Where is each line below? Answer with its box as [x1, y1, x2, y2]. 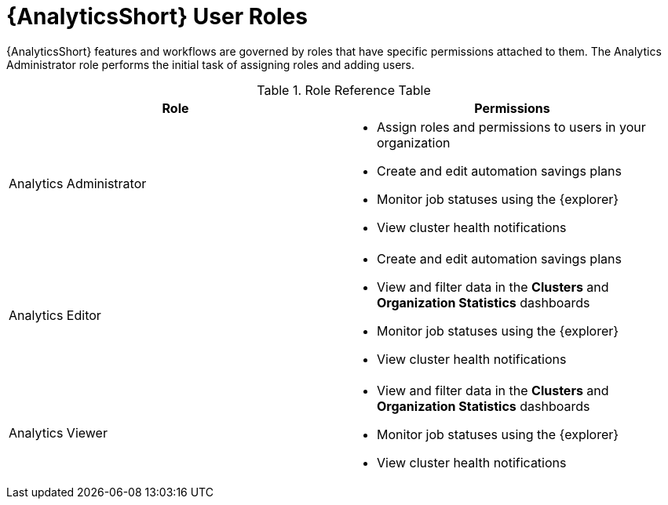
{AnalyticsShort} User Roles [6, 3, 308, 30]
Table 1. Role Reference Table [257, 82, 431, 98]
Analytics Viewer [9, 424, 108, 441]
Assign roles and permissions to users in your [377, 118, 646, 135]
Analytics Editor [9, 307, 101, 323]
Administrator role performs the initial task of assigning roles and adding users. [6, 57, 415, 71]
